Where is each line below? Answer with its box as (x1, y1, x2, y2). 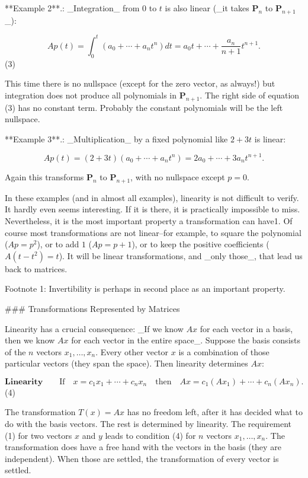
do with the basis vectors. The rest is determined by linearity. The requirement (5, 418, 291, 430)
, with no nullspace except (130, 170, 225, 183)
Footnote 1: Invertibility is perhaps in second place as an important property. (5, 282, 285, 295)
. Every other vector (95, 345, 169, 358)
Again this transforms (5, 170, 84, 183)
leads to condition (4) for (105, 429, 196, 441)
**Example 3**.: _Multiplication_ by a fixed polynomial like (5, 132, 228, 145)
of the (5, 345, 26, 358)
